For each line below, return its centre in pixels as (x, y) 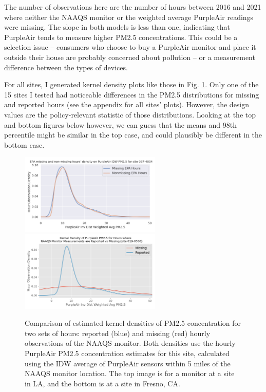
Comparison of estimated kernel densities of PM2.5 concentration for (133, 323)
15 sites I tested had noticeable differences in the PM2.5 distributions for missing (132, 94)
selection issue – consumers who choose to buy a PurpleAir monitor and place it (130, 47)
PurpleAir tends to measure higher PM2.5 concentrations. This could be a (121, 37)
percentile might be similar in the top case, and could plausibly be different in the (133, 135)
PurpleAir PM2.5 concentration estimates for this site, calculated (127, 353)
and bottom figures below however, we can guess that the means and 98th (121, 124)
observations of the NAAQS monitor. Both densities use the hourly (130, 343)
